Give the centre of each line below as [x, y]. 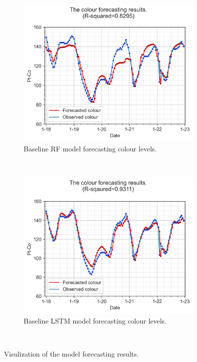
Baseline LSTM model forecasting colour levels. [95, 320]
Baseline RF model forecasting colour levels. [90, 148]
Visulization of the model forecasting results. [71, 354]
